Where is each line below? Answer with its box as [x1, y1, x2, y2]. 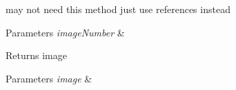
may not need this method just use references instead [6, 2, 230, 16]
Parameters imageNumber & [6, 25, 125, 39]
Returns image [6, 48, 67, 63]
